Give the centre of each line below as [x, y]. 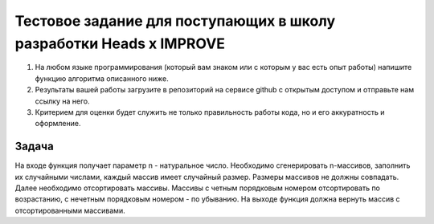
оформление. [58, 124]
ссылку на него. [62, 101]
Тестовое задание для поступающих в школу [175, 21]
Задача [34, 147]
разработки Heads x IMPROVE [120, 43]
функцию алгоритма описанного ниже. [102, 78]
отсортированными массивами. [70, 210]
